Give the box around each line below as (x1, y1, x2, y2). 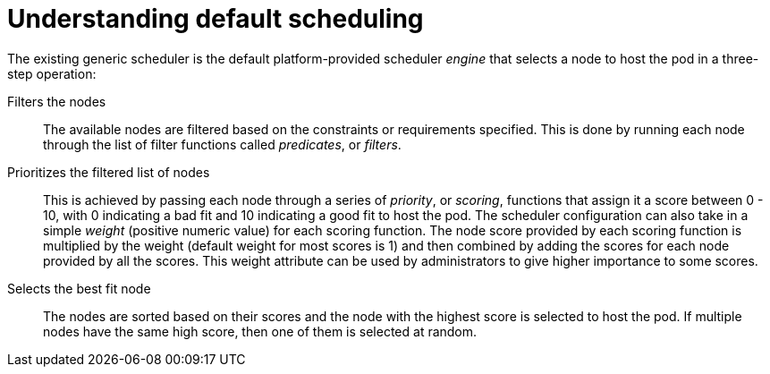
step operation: (7, 65, 97, 81)
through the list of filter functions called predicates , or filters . (43, 136, 402, 152)
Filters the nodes (7, 93, 106, 109)
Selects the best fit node (7, 280, 151, 296)
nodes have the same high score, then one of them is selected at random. (43, 323, 478, 339)
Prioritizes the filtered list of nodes (7, 164, 210, 180)
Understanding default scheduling (7, 4, 424, 34)
